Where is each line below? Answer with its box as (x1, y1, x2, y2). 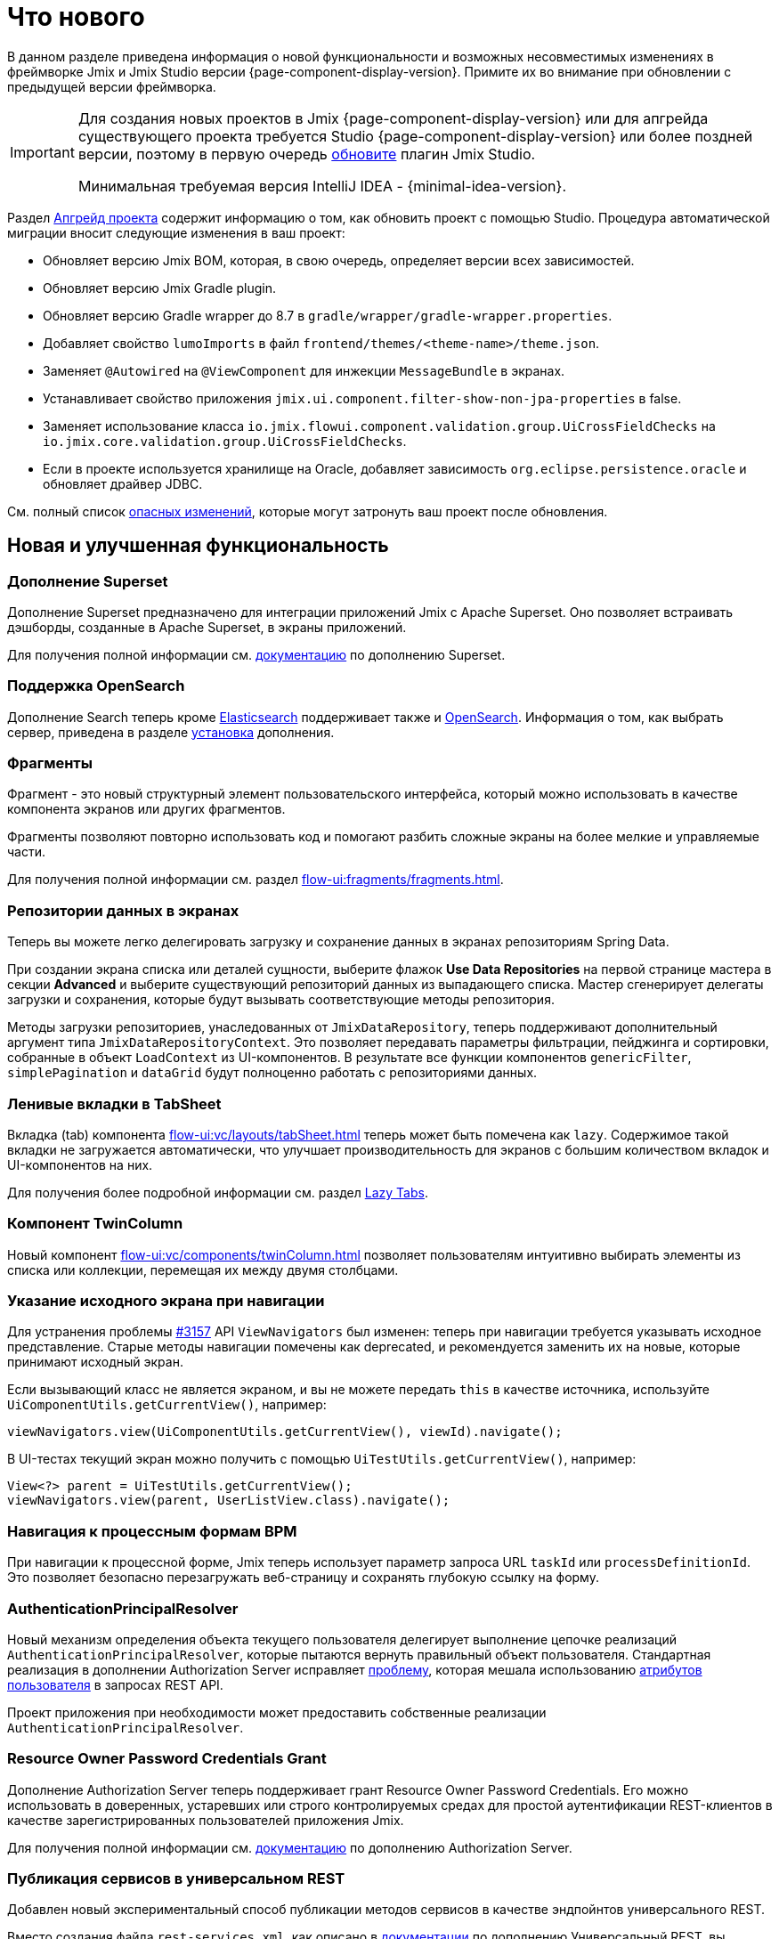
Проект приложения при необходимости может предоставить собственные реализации (7, 1704, 547, 1720)
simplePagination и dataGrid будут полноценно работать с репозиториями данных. (7, 1065, 538, 1081)
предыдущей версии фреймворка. (7, 78, 216, 94)
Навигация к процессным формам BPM (7, 1521, 297, 1540)
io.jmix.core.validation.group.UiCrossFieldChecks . (43, 433, 407, 449)
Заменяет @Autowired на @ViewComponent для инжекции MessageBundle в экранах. (43, 362, 565, 378)
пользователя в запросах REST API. (7, 1676, 223, 1692)
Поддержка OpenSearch (7, 677, 185, 695)
